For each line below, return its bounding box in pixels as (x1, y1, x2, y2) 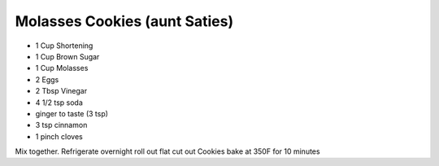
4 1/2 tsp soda (35, 98, 83, 107)
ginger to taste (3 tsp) (35, 108, 109, 118)
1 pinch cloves (35, 131, 83, 142)
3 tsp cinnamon (35, 120, 88, 130)
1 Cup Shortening (35, 41, 93, 50)
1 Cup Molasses (35, 63, 89, 73)
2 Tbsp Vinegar (35, 86, 88, 96)
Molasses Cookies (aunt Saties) (15, 12, 234, 30)
